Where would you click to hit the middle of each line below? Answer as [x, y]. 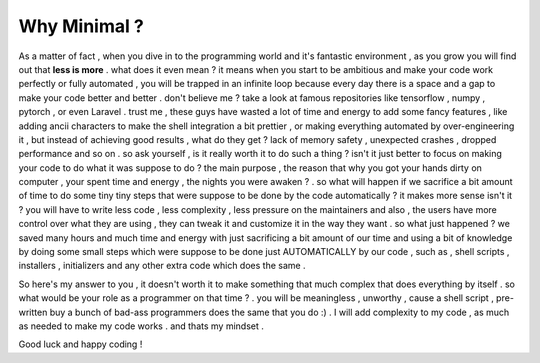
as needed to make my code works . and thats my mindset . [141, 326]
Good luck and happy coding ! [80, 344]
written [33, 312]
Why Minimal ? [81, 26]
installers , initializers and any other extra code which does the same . [162, 266]
